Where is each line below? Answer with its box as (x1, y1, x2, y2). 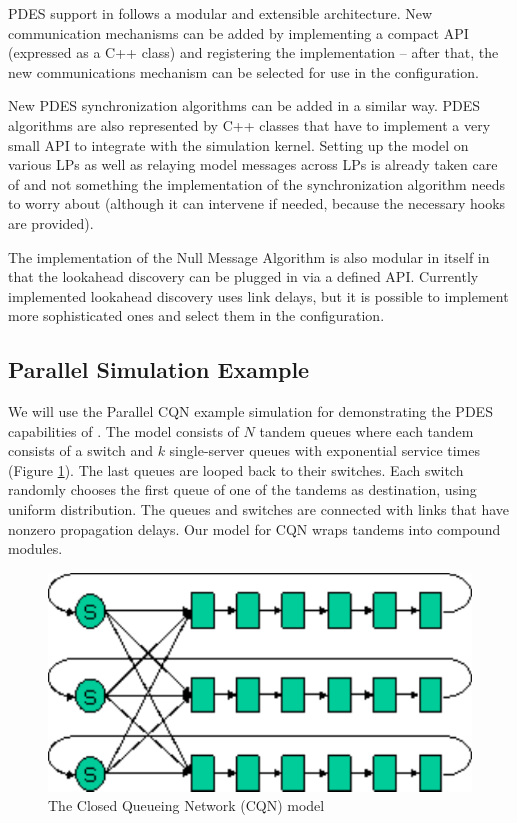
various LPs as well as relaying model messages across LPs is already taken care (8, 154, 498, 175)
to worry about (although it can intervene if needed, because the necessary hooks (8, 193, 506, 214)
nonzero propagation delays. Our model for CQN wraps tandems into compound (8, 518, 501, 539)
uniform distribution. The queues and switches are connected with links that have (8, 499, 510, 520)
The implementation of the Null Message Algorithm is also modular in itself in (8, 246, 490, 267)
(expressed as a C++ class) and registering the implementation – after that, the (8, 42, 499, 63)
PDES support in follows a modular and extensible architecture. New (8, 3, 433, 23)
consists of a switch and (8, 440, 153, 461)
